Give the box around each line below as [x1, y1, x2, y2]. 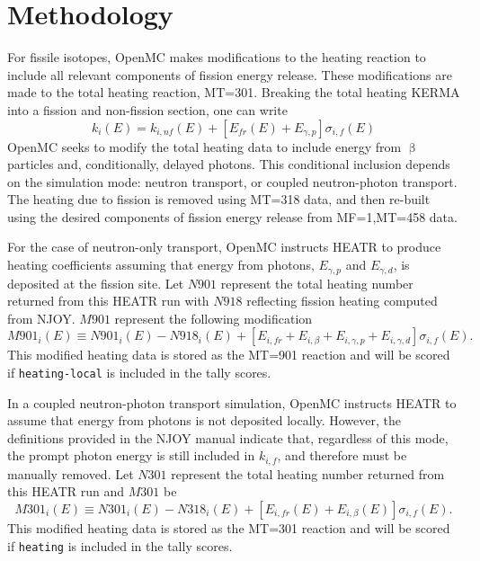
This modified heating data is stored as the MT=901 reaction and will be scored [7, 345, 450, 364]
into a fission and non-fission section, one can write [7, 100, 288, 119]
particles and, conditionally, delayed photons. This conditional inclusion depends [7, 155, 450, 174]
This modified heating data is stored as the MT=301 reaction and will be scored [7, 518, 450, 537]
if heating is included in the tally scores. [7, 536, 233, 555]
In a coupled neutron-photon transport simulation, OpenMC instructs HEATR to [7, 393, 457, 412]
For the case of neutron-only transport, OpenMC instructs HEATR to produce [7, 237, 441, 256]
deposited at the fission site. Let [7, 273, 184, 292]
